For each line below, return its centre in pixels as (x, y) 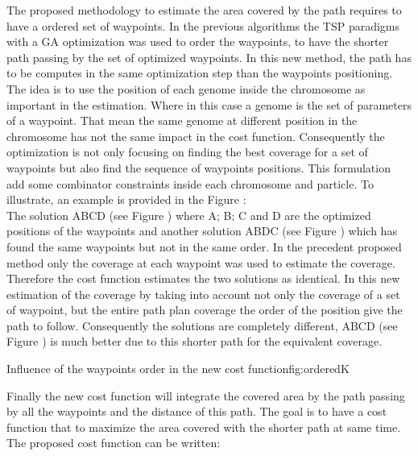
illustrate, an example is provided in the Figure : (126, 199)
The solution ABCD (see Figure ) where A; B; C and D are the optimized (189, 215)
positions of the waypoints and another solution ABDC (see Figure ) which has (202, 231)
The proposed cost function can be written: (114, 443)
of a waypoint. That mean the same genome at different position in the (182, 120)
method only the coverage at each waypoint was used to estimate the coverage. (201, 262)
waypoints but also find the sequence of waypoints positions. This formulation (199, 167)
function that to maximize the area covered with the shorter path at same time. (204, 427)
